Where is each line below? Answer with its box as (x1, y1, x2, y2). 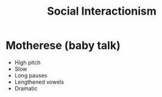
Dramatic (14, 84, 38, 92)
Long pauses (14, 71, 48, 79)
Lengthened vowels (14, 78, 65, 85)
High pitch (14, 59, 41, 66)
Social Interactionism (47, 4, 157, 18)
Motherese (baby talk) (5, 38, 121, 52)
